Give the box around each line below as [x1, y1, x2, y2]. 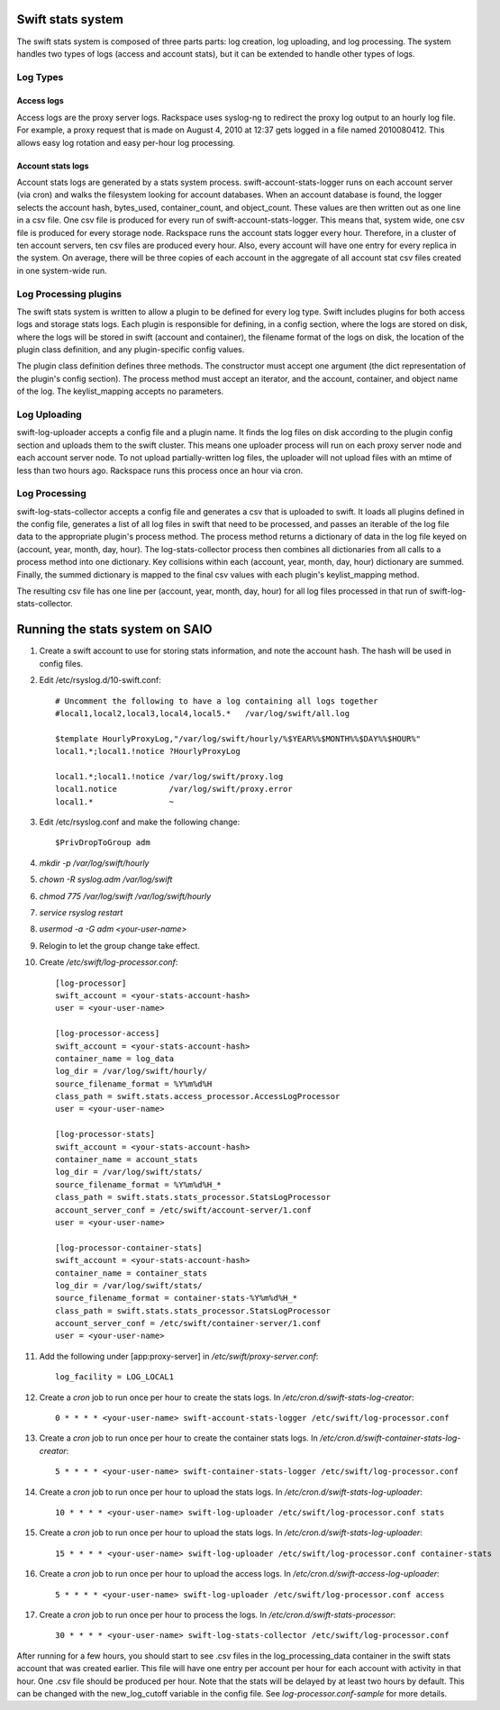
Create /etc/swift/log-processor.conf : [39, 957, 178, 968]
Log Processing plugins [16, 287, 122, 300]
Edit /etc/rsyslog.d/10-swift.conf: [39, 675, 161, 686]
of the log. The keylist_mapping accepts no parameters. [16, 386, 224, 396]
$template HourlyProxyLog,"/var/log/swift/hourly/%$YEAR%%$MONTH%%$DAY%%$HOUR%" [55, 733, 422, 743]
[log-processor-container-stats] [55, 1242, 203, 1252]
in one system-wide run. [16, 265, 107, 276]
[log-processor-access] [55, 1028, 160, 1039]
